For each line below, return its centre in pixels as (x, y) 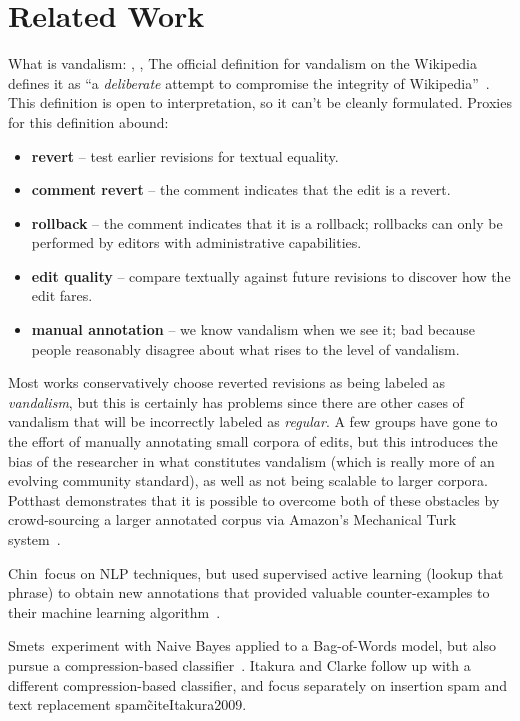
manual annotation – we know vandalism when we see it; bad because (253, 329)
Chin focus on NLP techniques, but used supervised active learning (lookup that (256, 572)
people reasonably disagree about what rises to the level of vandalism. (245, 348)
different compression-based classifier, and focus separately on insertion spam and (258, 684)
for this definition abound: (88, 121)
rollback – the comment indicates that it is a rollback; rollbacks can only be (267, 222)
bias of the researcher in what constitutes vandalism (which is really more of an (251, 460)
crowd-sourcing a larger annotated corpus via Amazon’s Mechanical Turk (232, 519)
